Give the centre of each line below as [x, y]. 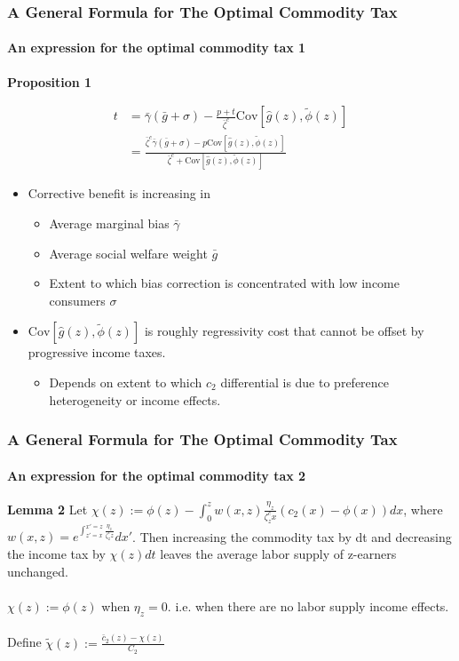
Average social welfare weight [128, 253]
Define [24, 642]
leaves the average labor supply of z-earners [278, 554]
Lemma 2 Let [47, 509]
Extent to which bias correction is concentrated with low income [224, 283]
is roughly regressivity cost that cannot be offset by [284, 331]
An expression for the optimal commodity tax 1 [157, 48]
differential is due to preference [305, 382]
